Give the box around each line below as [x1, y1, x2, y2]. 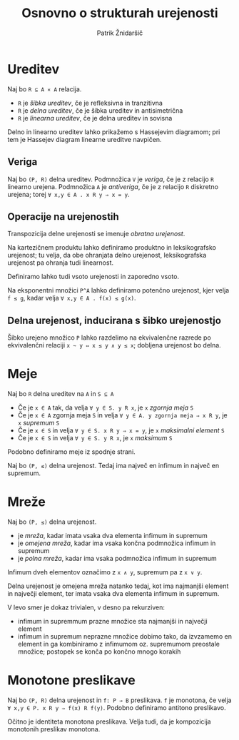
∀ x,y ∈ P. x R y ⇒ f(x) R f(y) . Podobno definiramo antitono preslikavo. [7, 703, 226, 711]
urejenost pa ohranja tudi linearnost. [7, 258, 114, 267]
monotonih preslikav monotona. [7, 724, 101, 733]
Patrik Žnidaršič [96, 29, 143, 37]
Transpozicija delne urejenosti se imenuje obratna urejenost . [7, 230, 185, 238]
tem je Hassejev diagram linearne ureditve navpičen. [7, 135, 162, 143]
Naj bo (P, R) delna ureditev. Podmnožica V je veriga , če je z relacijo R [7, 175, 214, 183]
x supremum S [17, 419, 60, 427]
